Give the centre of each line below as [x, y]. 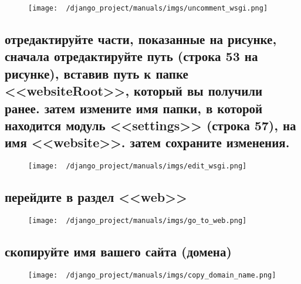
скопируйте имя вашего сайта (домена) [118, 251]
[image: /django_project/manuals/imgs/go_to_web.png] [138, 221]
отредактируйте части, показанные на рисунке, [141, 39]
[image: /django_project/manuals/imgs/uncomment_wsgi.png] [148, 8]
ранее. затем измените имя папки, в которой [134, 108]
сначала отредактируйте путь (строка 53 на [131, 56]
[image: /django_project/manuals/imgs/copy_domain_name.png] [152, 275]
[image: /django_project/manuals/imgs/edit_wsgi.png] [138, 166]
